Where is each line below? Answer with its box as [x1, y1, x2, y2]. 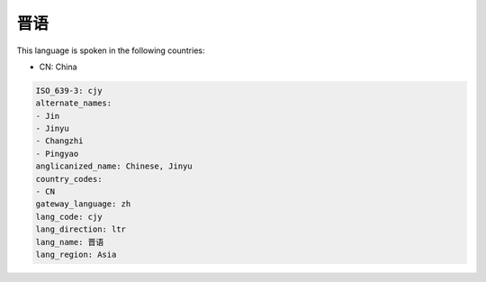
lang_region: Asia [35, 250, 117, 259]
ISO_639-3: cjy [35, 86, 103, 96]
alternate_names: [35, 98, 112, 108]
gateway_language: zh [35, 199, 131, 209]
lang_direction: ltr [35, 224, 126, 234]
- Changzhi [35, 136, 84, 146]
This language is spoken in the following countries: [16, 45, 205, 56]
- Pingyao [35, 149, 79, 159]
